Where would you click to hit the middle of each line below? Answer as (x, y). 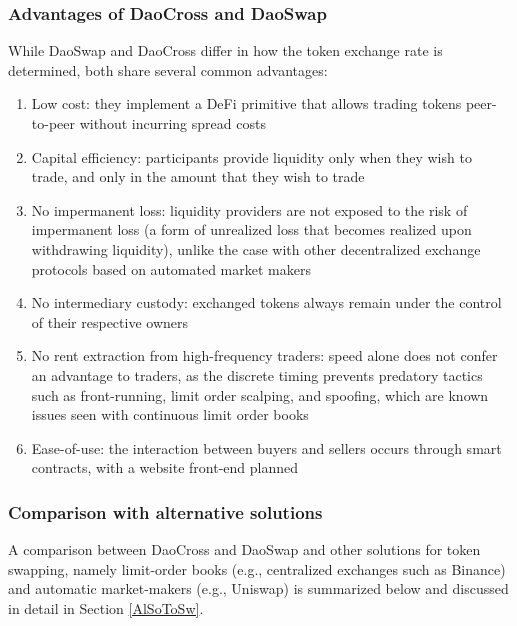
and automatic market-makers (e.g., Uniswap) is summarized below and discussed (258, 588)
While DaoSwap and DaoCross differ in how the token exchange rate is (225, 50)
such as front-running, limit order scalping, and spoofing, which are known (260, 394)
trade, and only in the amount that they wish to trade (198, 176)
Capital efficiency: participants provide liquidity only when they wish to (251, 156)
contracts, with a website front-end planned (165, 467)
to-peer (53, 123)
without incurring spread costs (172, 123)
